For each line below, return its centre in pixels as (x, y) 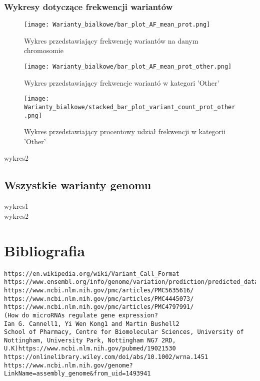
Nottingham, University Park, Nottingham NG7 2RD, (90, 340)
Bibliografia (45, 250)
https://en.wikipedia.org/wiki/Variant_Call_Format (92, 274)
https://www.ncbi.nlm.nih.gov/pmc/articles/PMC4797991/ (99, 307)
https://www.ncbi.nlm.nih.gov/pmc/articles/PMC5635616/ (99, 290)
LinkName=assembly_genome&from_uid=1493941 (77, 374)
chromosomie (44, 50)
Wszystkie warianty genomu (78, 185)
